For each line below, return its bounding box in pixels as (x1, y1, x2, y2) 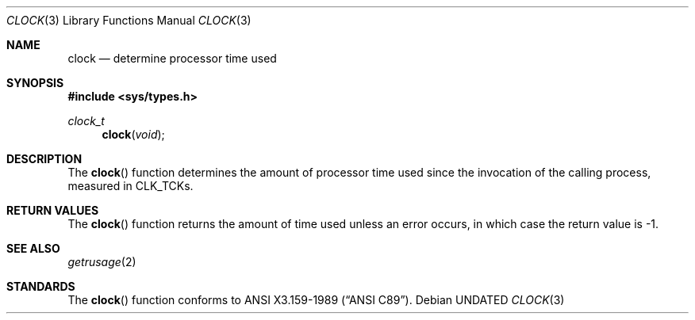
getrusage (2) (67, 255, 136, 269)
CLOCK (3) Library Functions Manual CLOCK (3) (6, 13, 252, 27)
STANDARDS (6, 280, 75, 293)
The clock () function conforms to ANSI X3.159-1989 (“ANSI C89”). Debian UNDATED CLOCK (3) (67, 293, 565, 307)
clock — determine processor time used (67, 51, 277, 65)
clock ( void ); (102, 128, 165, 141)
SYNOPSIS (6, 76, 64, 90)
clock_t (67, 114, 105, 128)
